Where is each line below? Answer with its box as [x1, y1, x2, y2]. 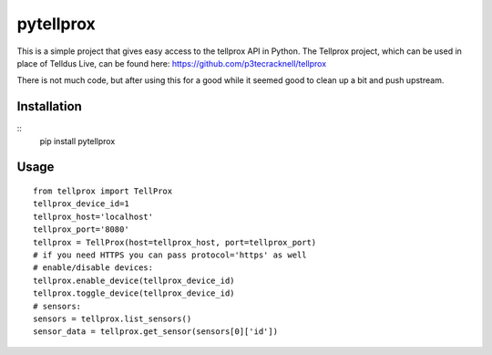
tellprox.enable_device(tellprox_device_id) [33, 275, 236, 286]
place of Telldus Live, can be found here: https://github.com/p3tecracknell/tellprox [16, 57, 327, 68]
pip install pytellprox [39, 135, 116, 146]
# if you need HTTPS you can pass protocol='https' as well [33, 249, 307, 260]
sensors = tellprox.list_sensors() [33, 313, 192, 324]
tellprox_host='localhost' [33, 211, 154, 222]
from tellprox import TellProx [33, 186, 173, 196]
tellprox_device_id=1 [33, 199, 129, 209]
